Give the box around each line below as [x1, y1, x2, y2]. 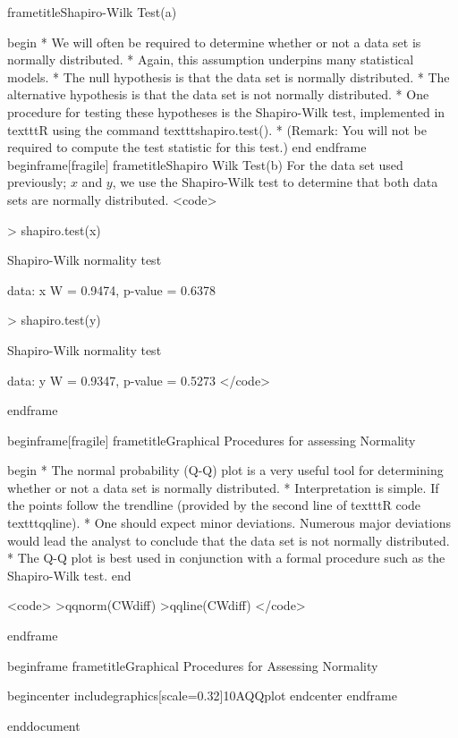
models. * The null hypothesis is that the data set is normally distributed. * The [7, 67, 450, 86]
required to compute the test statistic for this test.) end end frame [7, 138, 367, 157]
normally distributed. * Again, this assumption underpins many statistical [7, 50, 414, 69]
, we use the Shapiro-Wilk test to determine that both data [112, 173, 438, 191]
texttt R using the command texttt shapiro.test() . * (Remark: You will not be [7, 120, 427, 139]
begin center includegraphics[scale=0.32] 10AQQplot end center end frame [7, 686, 397, 705]
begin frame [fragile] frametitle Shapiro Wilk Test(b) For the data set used [7, 155, 403, 174]
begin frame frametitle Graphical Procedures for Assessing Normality [7, 656, 378, 674]
